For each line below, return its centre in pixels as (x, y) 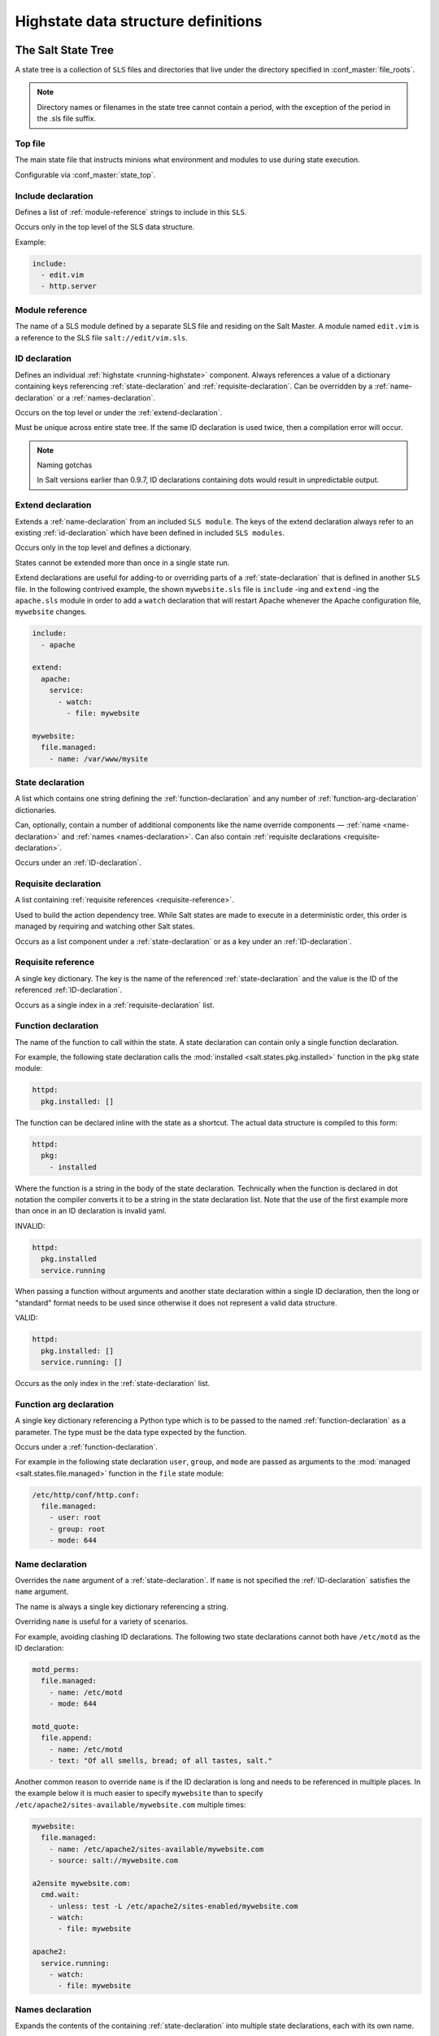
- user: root (75, 1518)
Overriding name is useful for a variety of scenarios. (102, 1621)
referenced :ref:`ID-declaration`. (68, 990)
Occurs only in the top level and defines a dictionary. (103, 548)
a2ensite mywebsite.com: (82, 1883)
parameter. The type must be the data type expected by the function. (131, 1432)
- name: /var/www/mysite (99, 759)
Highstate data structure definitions (139, 21)
